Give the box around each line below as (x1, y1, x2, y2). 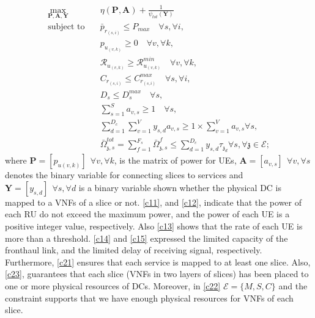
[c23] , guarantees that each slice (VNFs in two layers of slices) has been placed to (5, 267, 309, 280)
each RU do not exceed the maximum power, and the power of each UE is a (5, 208, 290, 220)
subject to (48, 22, 85, 31)
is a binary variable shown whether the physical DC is (78, 181, 282, 193)
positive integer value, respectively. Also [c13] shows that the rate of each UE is (5, 219, 303, 232)
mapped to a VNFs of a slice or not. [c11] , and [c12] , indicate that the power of (5, 195, 302, 208)
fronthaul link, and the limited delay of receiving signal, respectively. (5, 244, 262, 256)
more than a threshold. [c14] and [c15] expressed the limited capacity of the (5, 231, 288, 244)
